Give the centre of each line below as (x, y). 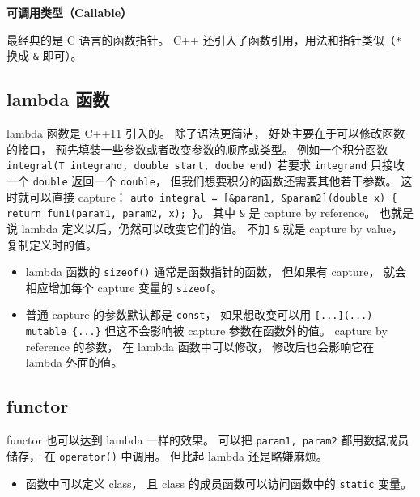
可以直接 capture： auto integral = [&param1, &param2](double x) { (213, 196)
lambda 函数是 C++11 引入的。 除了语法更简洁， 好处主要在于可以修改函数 (206, 133)
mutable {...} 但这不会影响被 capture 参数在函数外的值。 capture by (206, 331)
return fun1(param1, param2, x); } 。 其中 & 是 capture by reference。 (191, 212)
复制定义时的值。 (52, 244)
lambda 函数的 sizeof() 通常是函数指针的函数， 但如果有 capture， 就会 (216, 272)
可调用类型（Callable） (70, 12)
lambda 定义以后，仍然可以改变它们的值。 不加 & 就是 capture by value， (212, 228)
